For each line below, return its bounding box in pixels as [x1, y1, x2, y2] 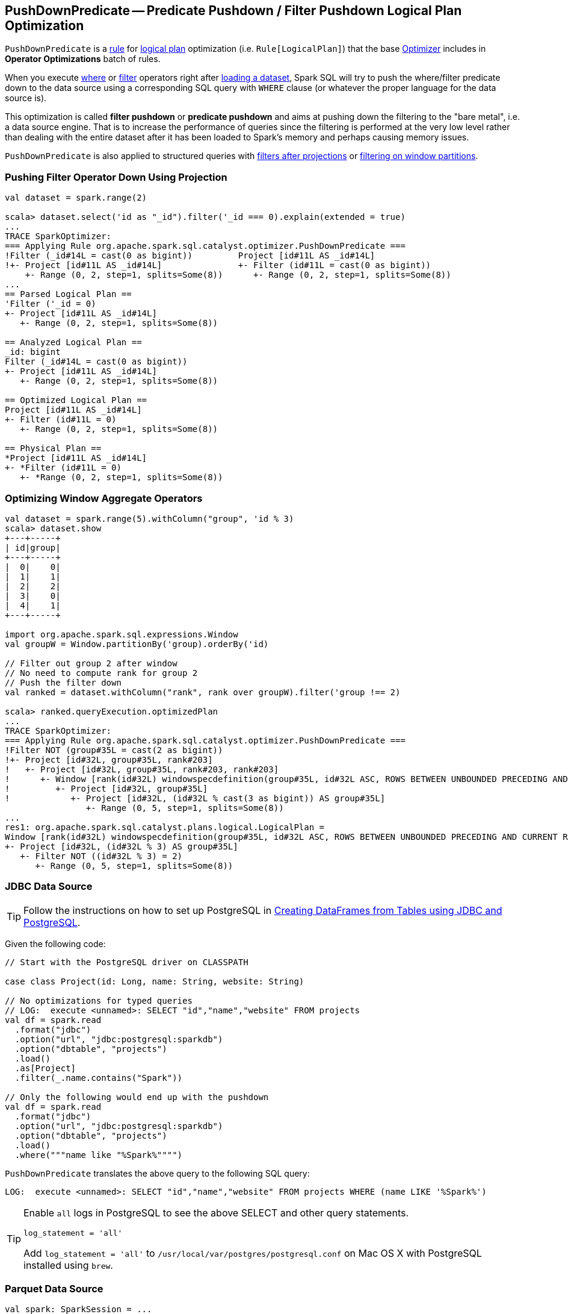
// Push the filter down [5, 677, 122, 687]
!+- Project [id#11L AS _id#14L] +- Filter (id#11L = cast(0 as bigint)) [5, 260, 431, 271]
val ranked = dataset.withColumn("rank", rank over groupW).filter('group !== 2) [5, 687, 401, 697]
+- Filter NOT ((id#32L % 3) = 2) [20, 851, 183, 861]
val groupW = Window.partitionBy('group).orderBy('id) [5, 639, 269, 649]
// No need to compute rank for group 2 [5, 668, 198, 678]
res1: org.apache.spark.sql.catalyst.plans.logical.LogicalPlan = [5, 822, 325, 832]
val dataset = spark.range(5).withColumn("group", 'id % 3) [5, 513, 294, 524]
